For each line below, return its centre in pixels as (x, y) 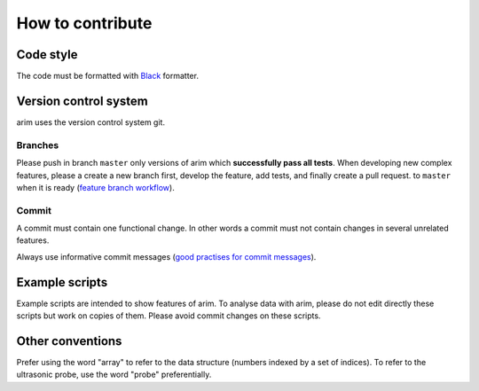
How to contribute (84, 23)
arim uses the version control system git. (91, 122)
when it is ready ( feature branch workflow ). (95, 187)
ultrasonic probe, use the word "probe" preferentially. (114, 375)
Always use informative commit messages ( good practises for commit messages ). (166, 256)
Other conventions (69, 341)
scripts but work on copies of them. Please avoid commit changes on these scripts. (169, 316)
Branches (38, 145)
